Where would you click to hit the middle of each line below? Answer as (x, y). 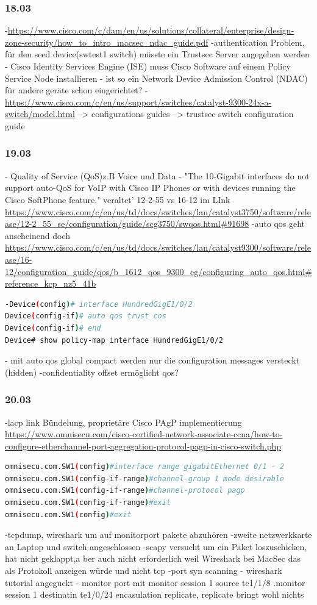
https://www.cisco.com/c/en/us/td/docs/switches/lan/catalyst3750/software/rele (158, 211)
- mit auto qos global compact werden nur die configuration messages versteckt (152, 360)
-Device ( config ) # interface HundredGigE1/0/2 (99, 304)
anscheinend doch (38, 235)
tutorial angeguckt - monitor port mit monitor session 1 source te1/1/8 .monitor (155, 582)
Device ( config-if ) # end (53, 328)
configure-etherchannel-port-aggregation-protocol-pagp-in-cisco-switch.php (143, 446)
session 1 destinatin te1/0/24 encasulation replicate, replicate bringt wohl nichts (155, 594)
